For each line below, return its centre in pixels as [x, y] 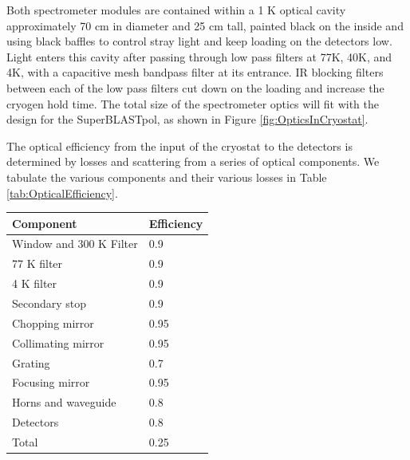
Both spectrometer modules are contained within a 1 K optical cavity [176, 10]
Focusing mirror [51, 382]
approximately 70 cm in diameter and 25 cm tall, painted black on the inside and [205, 25]
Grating [31, 362]
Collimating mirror [58, 342]
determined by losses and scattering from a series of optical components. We [193, 161]
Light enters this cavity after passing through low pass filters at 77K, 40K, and [199, 56]
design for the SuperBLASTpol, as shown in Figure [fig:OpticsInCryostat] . [187, 119]
